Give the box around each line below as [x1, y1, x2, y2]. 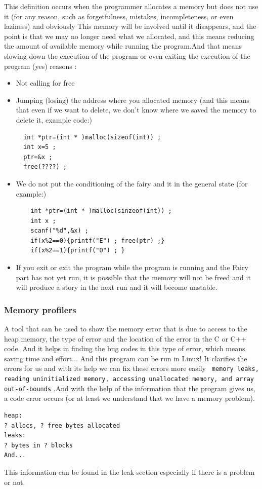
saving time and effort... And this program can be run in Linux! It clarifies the [4, 353, 247, 363]
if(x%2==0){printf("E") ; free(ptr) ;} [30, 237, 165, 244]
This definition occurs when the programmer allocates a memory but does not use [4, 1, 258, 11]
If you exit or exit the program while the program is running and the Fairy [16, 262, 248, 273]
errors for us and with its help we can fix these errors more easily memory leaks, [4, 363, 259, 373]
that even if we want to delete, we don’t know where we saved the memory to [16, 104, 256, 115]
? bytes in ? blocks [4, 441, 73, 449]
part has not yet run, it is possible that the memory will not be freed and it [16, 272, 251, 282]
